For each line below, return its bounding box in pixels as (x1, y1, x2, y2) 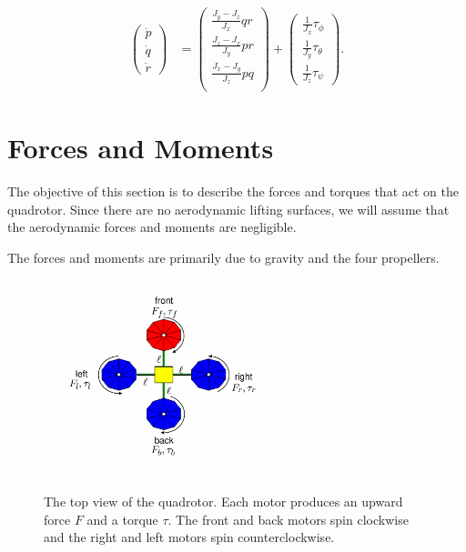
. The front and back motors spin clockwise (167, 509, 409, 528)
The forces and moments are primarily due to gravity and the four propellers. (7, 248, 440, 267)
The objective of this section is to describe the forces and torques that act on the (7, 182, 459, 201)
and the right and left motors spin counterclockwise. (44, 527, 335, 547)
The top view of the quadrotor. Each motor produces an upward (44, 492, 403, 511)
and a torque (86, 509, 158, 528)
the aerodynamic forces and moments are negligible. (7, 217, 297, 236)
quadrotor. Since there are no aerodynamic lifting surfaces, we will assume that (7, 199, 450, 218)
